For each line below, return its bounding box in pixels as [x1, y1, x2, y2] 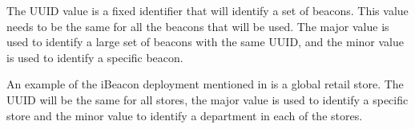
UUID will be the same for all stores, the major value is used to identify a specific [6, 91, 409, 107]
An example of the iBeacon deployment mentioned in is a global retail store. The [6, 76, 404, 92]
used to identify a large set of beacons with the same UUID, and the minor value [6, 33, 404, 50]
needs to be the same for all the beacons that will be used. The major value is [6, 18, 389, 34]
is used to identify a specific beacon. [6, 49, 183, 65]
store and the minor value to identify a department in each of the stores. [6, 107, 363, 123]
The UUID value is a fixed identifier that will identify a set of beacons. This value [6, 2, 409, 18]
